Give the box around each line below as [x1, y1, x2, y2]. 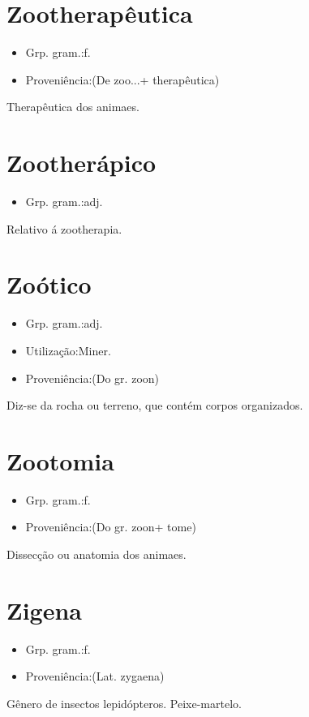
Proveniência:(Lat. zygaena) [25, 668, 165, 685]
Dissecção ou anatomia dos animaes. [6, 546, 187, 563]
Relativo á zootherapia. [6, 220, 122, 237]
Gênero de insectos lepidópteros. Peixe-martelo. [6, 694, 242, 711]
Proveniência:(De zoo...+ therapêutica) [25, 71, 220, 88]
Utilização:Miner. [25, 341, 111, 358]
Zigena [6, 593, 83, 626]
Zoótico [6, 268, 92, 301]
